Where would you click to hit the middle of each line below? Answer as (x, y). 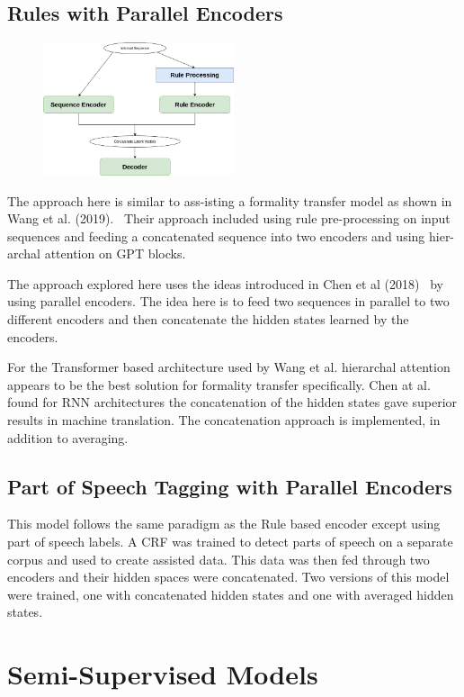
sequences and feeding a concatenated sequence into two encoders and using (216, 235)
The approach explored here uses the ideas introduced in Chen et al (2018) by (225, 283)
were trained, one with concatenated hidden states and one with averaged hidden (231, 594)
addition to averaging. (68, 437)
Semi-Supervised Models (163, 674)
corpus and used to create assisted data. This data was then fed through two (219, 559)
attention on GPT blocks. (115, 253)
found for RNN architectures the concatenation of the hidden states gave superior (232, 402)
